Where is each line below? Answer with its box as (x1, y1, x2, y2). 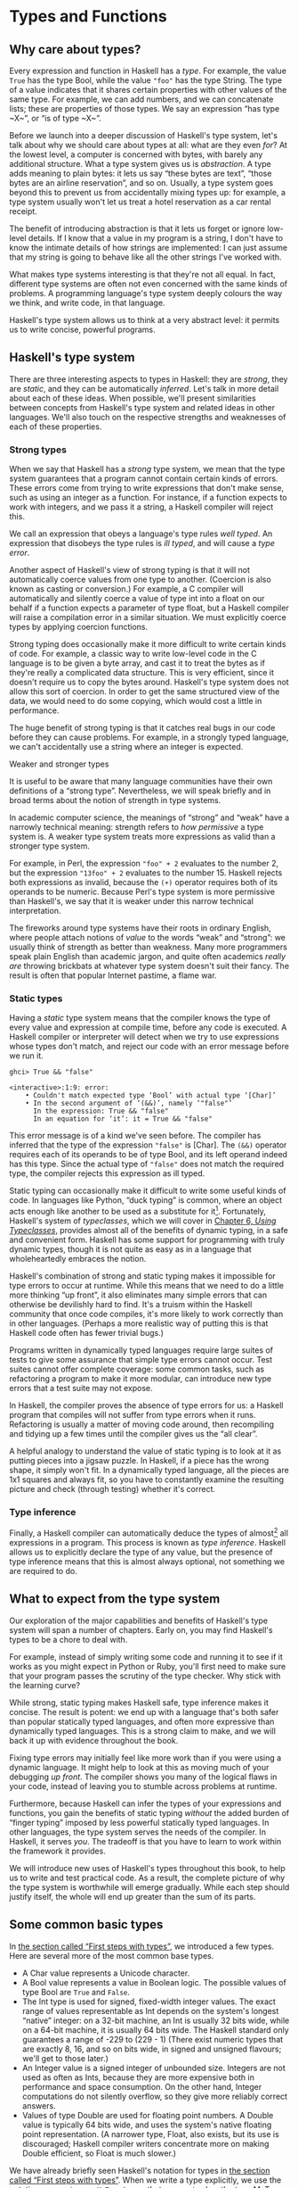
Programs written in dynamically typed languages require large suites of (9, 1345, 274, 1355)
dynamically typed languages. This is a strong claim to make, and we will (9, 1725, 276, 1736)
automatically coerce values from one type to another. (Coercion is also (9, 574, 271, 585)
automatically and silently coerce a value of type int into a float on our (9, 593, 265, 604)
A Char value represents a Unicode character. (21, 1968, 190, 1978)
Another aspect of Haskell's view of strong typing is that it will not (9, 565, 251, 576)
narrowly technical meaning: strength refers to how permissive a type (9, 822, 264, 833)
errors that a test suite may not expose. (9, 1383, 153, 1394)
